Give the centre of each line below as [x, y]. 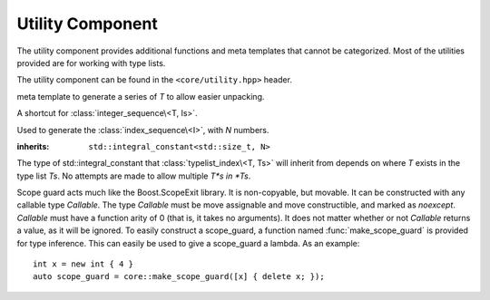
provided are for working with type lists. [91, 63]
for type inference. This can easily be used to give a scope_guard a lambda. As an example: [188, 243]
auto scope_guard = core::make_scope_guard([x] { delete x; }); [179, 277]
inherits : [33, 146]
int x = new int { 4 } [83, 264]
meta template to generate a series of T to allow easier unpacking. [141, 96]
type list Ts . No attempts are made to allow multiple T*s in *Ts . [134, 176]
